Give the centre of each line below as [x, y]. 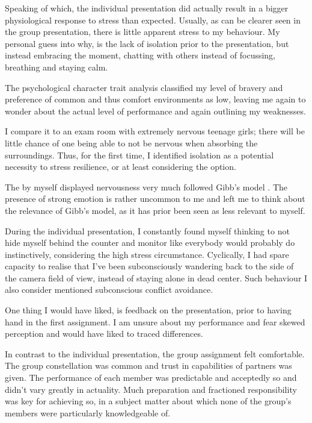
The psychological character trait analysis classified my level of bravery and [144, 87]
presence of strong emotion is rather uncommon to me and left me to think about [155, 199]
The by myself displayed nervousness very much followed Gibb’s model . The [146, 186]
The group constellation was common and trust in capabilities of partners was [148, 365]
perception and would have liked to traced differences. [104, 334]
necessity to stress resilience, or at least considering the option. [121, 167]
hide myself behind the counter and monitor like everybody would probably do [150, 243]
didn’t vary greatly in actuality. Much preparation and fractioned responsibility [151, 389]
